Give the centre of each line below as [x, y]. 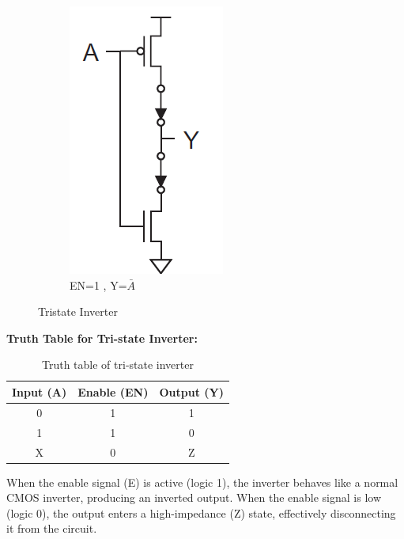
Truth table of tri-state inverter [118, 364]
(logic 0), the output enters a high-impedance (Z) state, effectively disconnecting [201, 512]
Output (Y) [191, 391]
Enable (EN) [113, 391]
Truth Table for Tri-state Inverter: [102, 338]
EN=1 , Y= [98, 285]
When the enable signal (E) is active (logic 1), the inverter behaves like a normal [202, 482]
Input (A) [40, 391]
